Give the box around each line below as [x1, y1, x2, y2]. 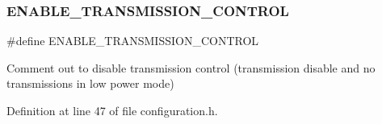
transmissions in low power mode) [6, 75, 174, 92]
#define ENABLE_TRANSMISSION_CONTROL [6, 32, 259, 49]
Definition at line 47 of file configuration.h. [6, 102, 218, 118]
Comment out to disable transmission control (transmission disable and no [6, 59, 376, 76]
